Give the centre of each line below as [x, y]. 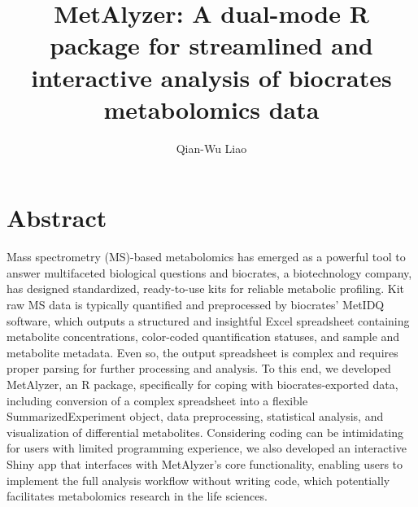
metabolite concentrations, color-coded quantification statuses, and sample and [203, 337]
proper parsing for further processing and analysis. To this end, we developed [199, 368]
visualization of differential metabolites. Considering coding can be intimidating [205, 432]
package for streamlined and [211, 45]
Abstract [57, 218]
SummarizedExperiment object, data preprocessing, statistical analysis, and [195, 416]
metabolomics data [211, 109]
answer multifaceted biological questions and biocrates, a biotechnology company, [209, 272]
